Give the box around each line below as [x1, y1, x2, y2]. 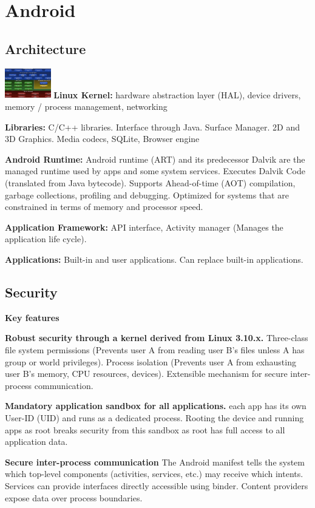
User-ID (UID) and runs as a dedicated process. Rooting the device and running [5, 411, 304, 424]
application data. [5, 435, 68, 448]
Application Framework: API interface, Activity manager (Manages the [5, 220, 283, 233]
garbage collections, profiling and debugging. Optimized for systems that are [5, 188, 289, 201]
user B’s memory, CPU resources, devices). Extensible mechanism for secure [5, 367, 288, 380]
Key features [5, 311, 59, 323]
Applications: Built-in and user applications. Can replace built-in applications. [5, 253, 303, 266]
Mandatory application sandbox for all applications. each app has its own [5, 399, 307, 412]
